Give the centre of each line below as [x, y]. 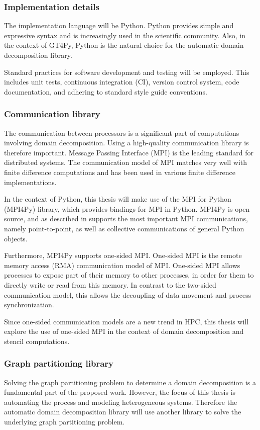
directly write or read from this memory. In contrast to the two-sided [110, 284]
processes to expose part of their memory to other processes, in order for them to [129, 275]
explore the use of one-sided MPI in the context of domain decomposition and [124, 331]
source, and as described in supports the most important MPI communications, [126, 219]
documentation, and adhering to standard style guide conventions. [106, 91]
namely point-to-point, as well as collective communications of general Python [124, 228]
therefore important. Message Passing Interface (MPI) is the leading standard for [129, 152]
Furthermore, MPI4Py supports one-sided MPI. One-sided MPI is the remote [123, 255]
